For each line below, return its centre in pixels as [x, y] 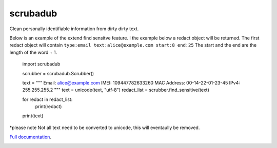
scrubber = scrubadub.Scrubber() [58, 73]
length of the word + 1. [33, 52]
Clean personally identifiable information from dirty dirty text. [74, 29]
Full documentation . [30, 137]
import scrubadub [41, 64]
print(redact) [48, 107]
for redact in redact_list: [47, 99]
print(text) [33, 116]
